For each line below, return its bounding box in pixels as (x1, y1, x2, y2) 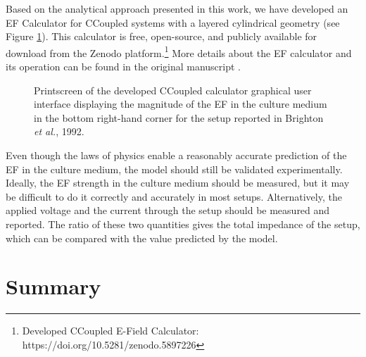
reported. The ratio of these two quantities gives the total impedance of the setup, (6, 216, 360, 231)
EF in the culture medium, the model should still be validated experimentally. (6, 161, 343, 176)
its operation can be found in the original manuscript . (6, 59, 241, 74)
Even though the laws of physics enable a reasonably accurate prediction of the (6, 148, 347, 162)
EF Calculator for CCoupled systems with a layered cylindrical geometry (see (6, 15, 340, 30)
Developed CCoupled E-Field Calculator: (22, 323, 199, 338)
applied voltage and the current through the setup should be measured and (6, 203, 330, 218)
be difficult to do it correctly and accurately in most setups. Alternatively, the (6, 189, 342, 203)
